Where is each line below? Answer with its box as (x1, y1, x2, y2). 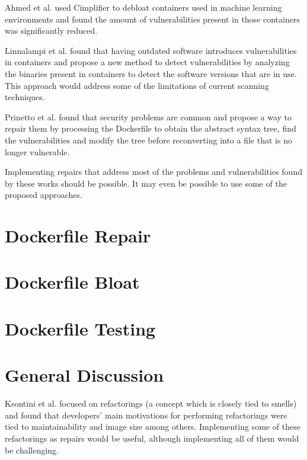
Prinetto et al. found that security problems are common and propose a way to (5, 110, 292, 123)
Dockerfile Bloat (5, 270, 140, 294)
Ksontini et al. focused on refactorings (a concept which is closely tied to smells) (5, 397, 297, 410)
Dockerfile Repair (5, 223, 151, 248)
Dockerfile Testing (5, 316, 156, 340)
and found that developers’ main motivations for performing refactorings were (5, 408, 287, 421)
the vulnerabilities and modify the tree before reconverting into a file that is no (5, 133, 292, 146)
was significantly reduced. (5, 24, 98, 37)
